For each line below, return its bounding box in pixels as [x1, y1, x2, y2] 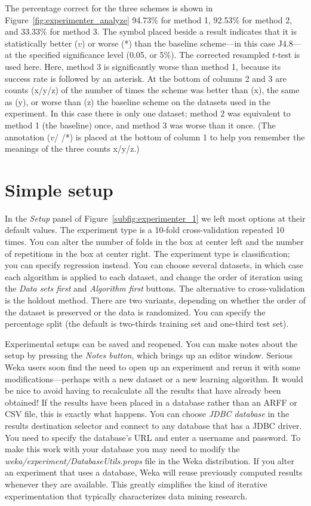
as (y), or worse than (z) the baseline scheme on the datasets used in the [5, 95, 271, 108]
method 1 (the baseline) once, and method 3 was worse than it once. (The [5, 118, 276, 131]
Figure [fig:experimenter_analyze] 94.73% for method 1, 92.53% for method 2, [5, 13, 292, 26]
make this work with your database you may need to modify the [5, 443, 240, 455]
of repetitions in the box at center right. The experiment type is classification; [5, 247, 290, 259]
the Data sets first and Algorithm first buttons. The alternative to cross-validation [5, 282, 305, 295]
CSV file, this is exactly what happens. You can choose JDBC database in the [5, 407, 290, 420]
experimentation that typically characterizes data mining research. [5, 489, 248, 502]
